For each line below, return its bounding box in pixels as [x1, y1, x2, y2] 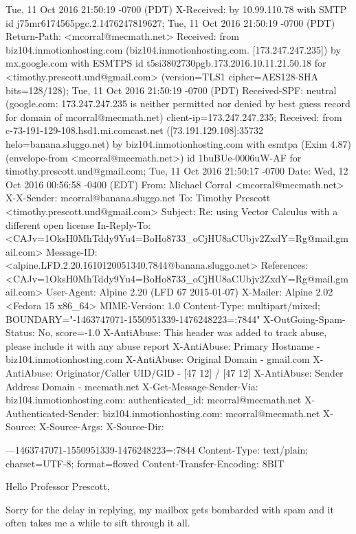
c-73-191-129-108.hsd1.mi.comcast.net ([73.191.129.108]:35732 [5, 123, 264, 137]
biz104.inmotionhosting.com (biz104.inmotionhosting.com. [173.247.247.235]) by [5, 42, 341, 56]
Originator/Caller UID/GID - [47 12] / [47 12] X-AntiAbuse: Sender [56, 366, 344, 380]
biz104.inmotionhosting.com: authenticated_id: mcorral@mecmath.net [5, 392, 302, 407]
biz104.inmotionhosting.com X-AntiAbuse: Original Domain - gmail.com [5, 352, 310, 366]
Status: [5, 325, 35, 340]
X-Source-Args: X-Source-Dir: [39, 419, 164, 434]
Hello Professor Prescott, [5, 479, 110, 493]
